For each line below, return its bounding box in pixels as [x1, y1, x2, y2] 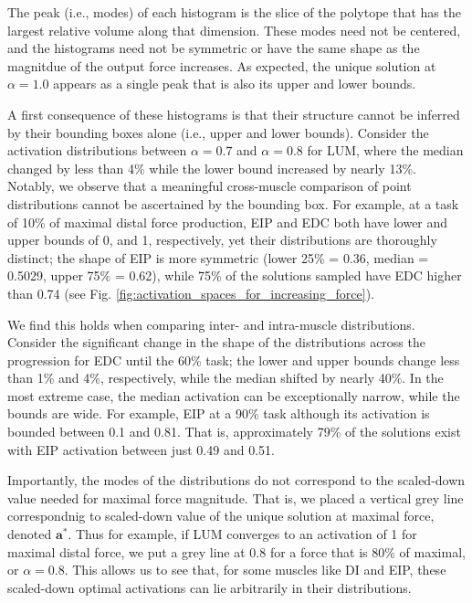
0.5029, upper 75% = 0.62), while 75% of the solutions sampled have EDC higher [7, 266, 462, 285]
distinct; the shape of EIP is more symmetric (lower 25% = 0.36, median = [7, 248, 429, 267]
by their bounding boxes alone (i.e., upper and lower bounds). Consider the [7, 122, 429, 142]
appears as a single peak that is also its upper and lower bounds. [53, 74, 416, 93]
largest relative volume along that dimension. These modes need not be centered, [7, 20, 461, 39]
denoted [7, 524, 52, 544]
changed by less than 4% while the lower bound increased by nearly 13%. [7, 158, 416, 177]
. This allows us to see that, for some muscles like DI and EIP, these [64, 560, 446, 579]
